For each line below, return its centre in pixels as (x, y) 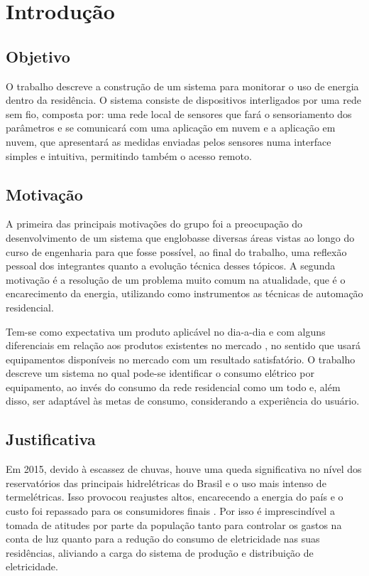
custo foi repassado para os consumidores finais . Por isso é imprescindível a (170, 511)
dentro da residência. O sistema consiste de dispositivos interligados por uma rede (183, 100)
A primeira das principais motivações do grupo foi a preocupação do (154, 224)
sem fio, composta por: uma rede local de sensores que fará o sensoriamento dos (179, 113)
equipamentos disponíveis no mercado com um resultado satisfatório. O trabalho (181, 359)
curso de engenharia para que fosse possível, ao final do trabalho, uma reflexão (176, 251)
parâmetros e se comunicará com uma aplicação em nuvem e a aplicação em (171, 128)
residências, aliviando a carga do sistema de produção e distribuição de (160, 552)
